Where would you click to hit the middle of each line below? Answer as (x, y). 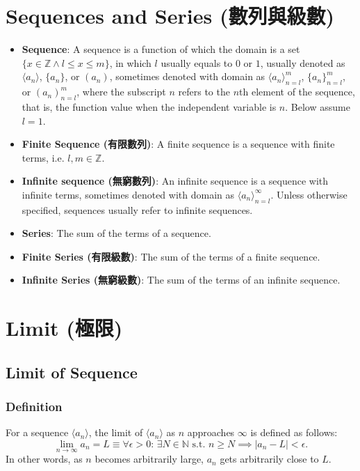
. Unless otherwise (309, 194)
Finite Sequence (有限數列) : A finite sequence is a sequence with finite (178, 144)
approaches (211, 432)
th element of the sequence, (297, 92)
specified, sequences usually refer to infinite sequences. (137, 209)
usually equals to (197, 62)
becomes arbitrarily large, (149, 459)
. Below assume (318, 106)
